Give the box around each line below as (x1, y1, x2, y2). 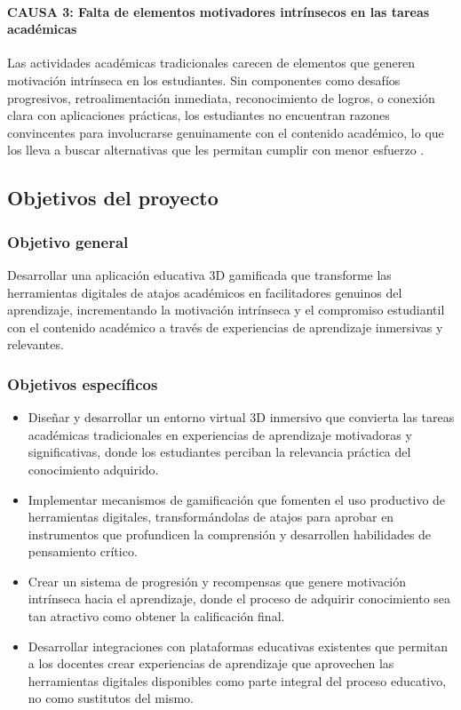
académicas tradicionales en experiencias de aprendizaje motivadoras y (28, 425, 412, 443)
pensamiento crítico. (28, 542, 138, 561)
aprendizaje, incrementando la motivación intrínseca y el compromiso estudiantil (7, 300, 445, 319)
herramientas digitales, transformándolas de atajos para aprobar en (28, 507, 394, 526)
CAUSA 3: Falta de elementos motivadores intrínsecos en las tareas (7, 2, 430, 20)
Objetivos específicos (7, 372, 158, 395)
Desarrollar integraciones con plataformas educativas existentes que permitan (28, 636, 449, 655)
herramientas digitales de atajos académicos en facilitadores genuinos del (7, 283, 402, 301)
